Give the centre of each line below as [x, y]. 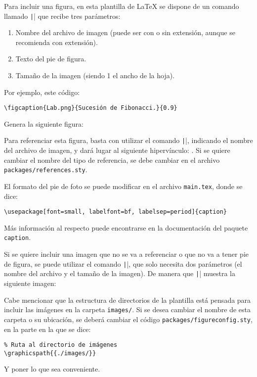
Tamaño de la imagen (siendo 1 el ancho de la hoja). [95, 75]
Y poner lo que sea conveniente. [52, 369]
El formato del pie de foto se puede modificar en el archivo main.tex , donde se [123, 186]
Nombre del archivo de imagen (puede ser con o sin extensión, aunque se [125, 32]
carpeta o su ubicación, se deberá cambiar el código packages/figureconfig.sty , [128, 319]
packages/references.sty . [46, 169]
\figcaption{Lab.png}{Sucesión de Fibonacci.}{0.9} [91, 108]
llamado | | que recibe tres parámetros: [62, 16]
